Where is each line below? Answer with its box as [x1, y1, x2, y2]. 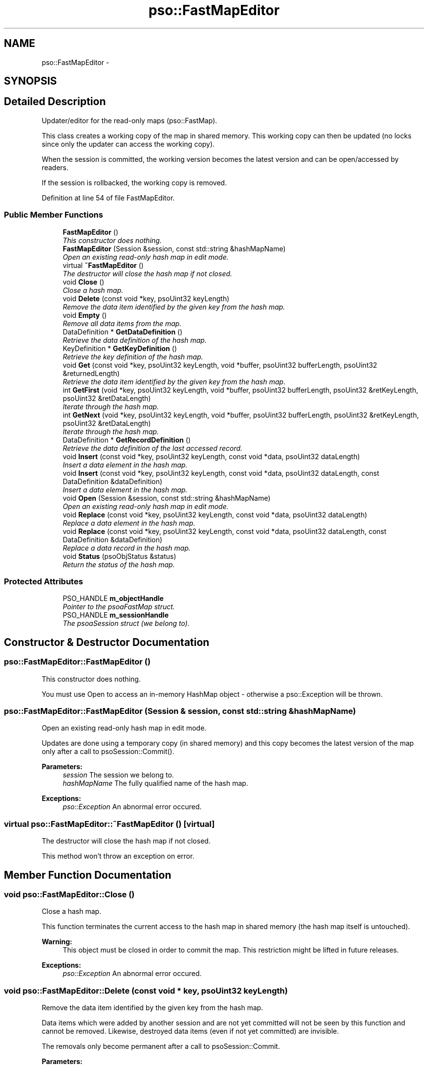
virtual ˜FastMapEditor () [63, 261, 144, 269]
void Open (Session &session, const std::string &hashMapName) [63, 493, 271, 502]
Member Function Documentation [4, 868, 171, 881]
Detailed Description [4, 95, 106, 108]
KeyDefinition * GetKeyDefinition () [63, 344, 177, 353]
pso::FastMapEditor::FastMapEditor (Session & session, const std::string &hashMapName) [4, 706, 356, 716]
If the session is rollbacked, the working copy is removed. [42, 178, 227, 187]
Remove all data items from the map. [63, 319, 182, 328]
